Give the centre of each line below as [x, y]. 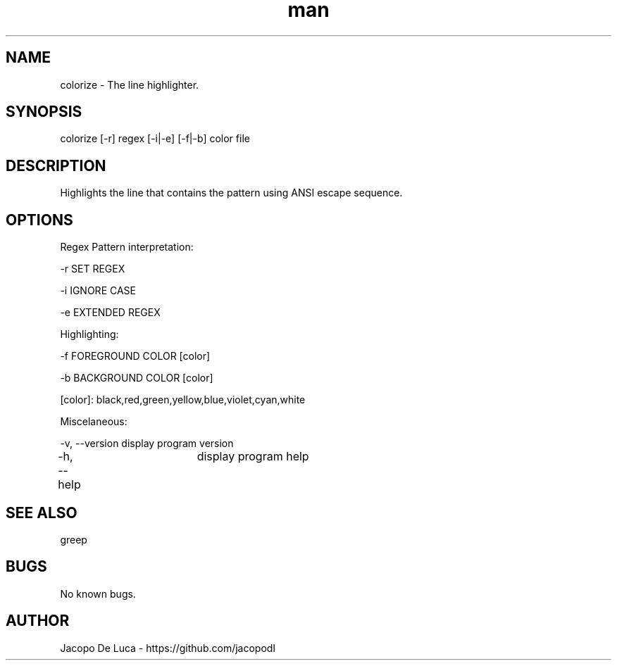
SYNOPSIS [44, 112]
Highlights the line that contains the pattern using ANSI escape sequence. [231, 193]
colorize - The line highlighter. [130, 84]
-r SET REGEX [93, 269]
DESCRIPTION [56, 165]
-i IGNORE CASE [98, 291]
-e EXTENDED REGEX [110, 313]
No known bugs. [98, 593]
